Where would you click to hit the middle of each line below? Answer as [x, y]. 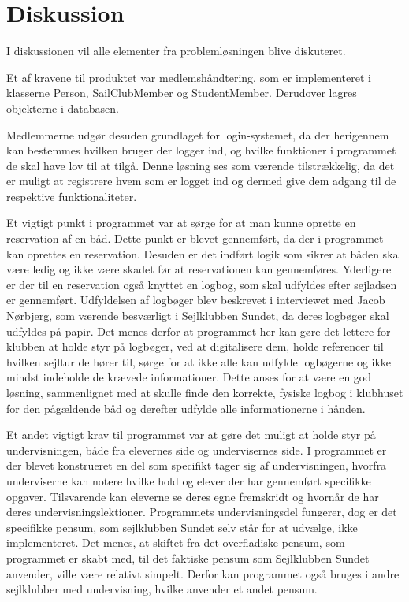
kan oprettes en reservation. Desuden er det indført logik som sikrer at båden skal [204, 253]
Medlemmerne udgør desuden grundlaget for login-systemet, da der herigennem [198, 134]
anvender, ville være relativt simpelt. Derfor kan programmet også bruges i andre [203, 573]
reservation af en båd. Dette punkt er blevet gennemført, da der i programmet [195, 238]
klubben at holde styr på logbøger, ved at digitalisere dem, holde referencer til [195, 346]
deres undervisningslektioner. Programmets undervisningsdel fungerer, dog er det [202, 512]
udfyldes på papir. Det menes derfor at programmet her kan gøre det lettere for [199, 331]
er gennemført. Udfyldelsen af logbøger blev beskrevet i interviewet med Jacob [196, 300]
